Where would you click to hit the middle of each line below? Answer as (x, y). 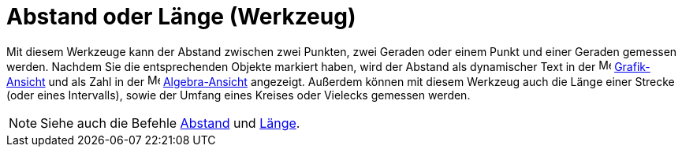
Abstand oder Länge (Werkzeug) (181, 17)
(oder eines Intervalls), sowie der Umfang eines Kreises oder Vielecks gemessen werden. (239, 95)
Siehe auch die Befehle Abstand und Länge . (170, 123)
